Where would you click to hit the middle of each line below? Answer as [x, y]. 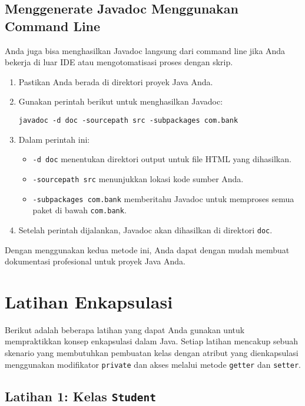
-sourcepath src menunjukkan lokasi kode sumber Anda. [138, 178]
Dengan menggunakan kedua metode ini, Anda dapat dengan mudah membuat [147, 249]
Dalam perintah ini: [54, 139]
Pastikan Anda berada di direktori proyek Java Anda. [116, 81]
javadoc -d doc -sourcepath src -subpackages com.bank [128, 120]
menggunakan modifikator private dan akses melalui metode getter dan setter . [153, 364]
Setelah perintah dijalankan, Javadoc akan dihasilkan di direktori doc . [145, 229]
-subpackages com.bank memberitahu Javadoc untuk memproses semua [163, 198]
